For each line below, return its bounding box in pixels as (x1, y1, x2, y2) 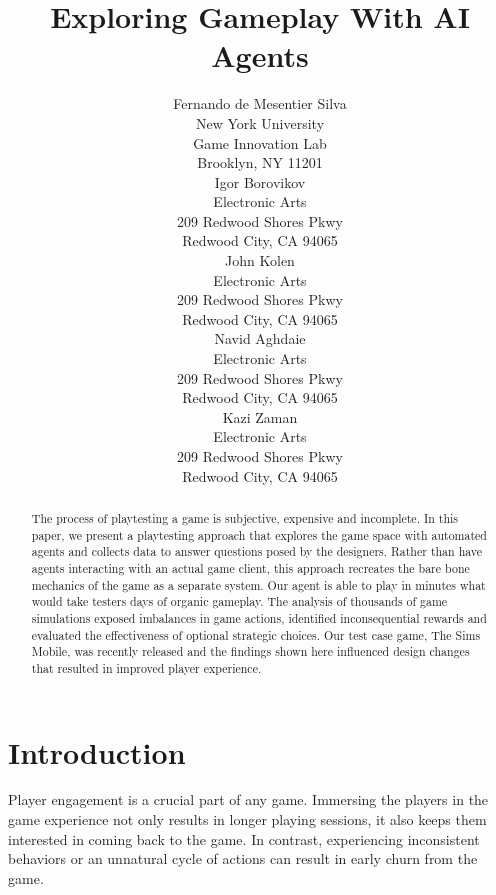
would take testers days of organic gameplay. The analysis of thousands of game (31, 593, 448, 610)
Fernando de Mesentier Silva (173, 93, 347, 114)
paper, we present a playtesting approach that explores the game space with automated (31, 526, 487, 543)
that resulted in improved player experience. (31, 659, 262, 676)
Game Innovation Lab (193, 132, 327, 153)
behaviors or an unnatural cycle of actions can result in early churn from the (8, 848, 478, 869)
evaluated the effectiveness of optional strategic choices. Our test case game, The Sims (31, 626, 481, 643)
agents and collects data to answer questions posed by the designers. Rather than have (31, 543, 483, 560)
